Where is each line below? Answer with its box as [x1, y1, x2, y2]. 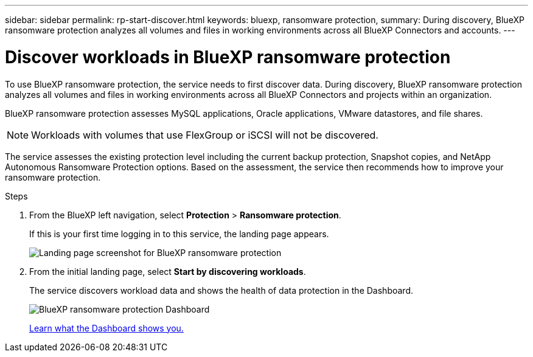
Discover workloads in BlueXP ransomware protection [5, 46, 451, 68]
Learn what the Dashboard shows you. [29, 322, 184, 333]
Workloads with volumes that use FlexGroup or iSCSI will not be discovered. [31, 128, 378, 141]
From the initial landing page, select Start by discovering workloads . [29, 266, 306, 277]
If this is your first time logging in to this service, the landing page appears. [29, 228, 329, 239]
